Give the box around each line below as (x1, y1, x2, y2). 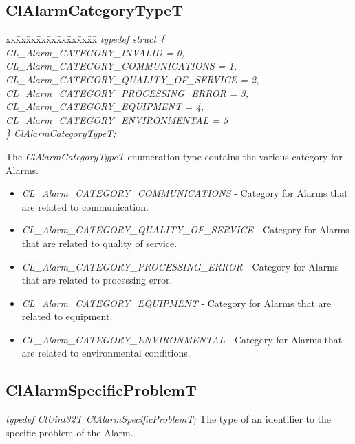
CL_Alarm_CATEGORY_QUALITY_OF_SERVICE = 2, (6, 72, 259, 86)
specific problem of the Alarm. (6, 425, 133, 439)
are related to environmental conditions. (21, 346, 191, 360)
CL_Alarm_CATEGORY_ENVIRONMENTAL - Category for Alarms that (21, 332, 343, 346)
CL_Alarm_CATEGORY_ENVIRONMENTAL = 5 (6, 112, 228, 127)
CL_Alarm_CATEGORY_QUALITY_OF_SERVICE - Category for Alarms (21, 222, 349, 237)
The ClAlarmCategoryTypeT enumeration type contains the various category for (6, 149, 343, 163)
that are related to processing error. (21, 273, 173, 287)
